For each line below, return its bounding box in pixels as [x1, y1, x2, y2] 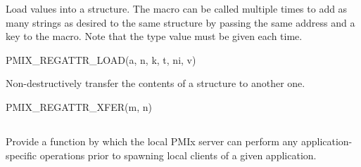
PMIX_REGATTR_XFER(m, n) [6, 99, 152, 114]
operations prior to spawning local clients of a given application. [39, 147, 317, 162]
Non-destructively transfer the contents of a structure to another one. [6, 76, 305, 91]
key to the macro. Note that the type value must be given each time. [6, 29, 303, 44]
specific [6, 147, 37, 162]
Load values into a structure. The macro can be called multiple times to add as [6, 1, 348, 15]
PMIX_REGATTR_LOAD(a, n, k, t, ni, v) [6, 52, 196, 67]
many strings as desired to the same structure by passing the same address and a [6, 15, 355, 29]
